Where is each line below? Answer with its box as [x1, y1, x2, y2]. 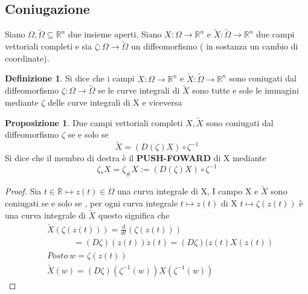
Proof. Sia [5, 185, 42, 197]
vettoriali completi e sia [5, 40, 92, 53]
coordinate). [5, 51, 50, 64]
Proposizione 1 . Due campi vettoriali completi [5, 116, 183, 129]
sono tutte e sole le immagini [192, 84, 299, 97]
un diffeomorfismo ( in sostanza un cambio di [131, 40, 298, 53]
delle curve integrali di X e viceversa [48, 96, 182, 109]
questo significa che [98, 208, 170, 221]
